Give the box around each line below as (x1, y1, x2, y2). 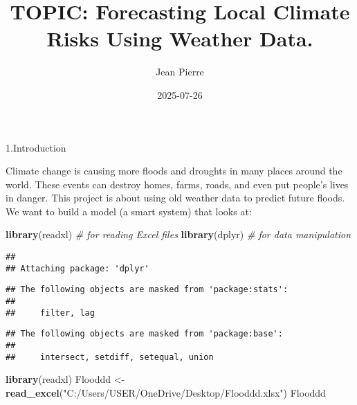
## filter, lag (6, 307, 95, 318)
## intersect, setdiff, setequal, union (6, 352, 214, 362)
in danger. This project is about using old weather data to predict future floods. (6, 190, 345, 205)
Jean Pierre (156, 64, 204, 79)
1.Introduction (6, 140, 66, 154)
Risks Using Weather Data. (46, 24, 313, 53)
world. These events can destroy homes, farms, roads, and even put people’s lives (6, 177, 349, 191)
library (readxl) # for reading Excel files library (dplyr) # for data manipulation (6, 227, 351, 242)
